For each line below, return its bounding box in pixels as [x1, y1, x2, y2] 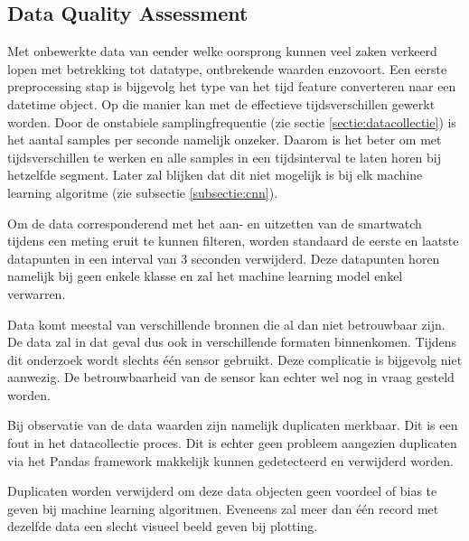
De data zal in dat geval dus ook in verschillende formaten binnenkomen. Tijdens [7, 332, 457, 351]
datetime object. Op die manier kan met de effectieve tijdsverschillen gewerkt [7, 94, 436, 113]
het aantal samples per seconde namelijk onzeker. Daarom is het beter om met [7, 130, 442, 149]
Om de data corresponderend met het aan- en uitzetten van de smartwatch [7, 213, 422, 232]
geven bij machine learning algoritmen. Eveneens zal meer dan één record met [7, 499, 439, 518]
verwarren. [7, 284, 66, 303]
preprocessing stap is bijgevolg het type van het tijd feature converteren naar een [7, 77, 456, 96]
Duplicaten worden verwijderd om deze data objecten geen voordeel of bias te [7, 481, 437, 500]
